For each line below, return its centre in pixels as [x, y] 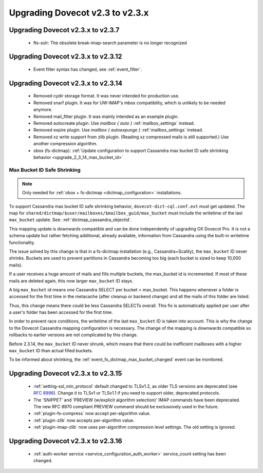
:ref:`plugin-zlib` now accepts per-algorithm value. [84, 420]
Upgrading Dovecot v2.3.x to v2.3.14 [66, 83]
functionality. [22, 242]
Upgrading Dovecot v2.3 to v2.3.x [79, 13]
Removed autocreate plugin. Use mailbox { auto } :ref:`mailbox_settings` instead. [114, 123]
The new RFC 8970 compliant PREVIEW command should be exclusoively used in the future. [126, 407]
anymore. [43, 110]
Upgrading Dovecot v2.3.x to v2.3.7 [64, 30]
